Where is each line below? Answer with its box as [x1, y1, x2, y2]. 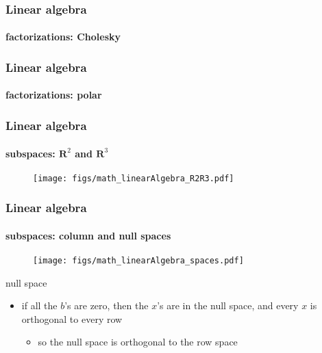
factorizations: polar [5, 88, 102, 102]
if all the [21, 298, 58, 313]
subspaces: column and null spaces [5, 228, 171, 242]
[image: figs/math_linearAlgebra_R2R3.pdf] [33, 173, 234, 183]
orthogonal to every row [21, 311, 123, 326]
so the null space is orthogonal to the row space [38, 335, 238, 349]
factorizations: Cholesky [5, 29, 121, 44]
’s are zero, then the [64, 298, 149, 313]
